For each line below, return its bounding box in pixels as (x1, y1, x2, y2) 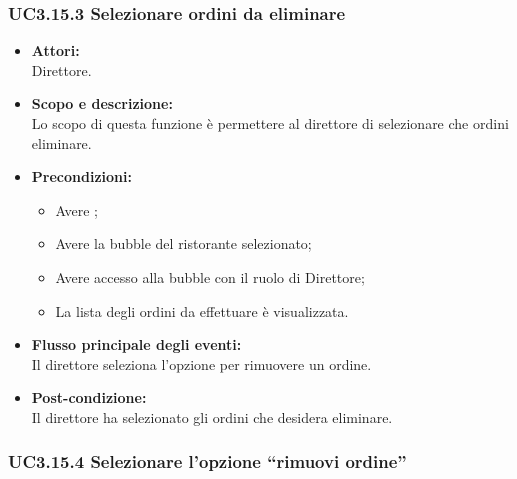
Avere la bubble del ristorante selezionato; (55, 233, 312, 254)
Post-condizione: (31, 387, 147, 408)
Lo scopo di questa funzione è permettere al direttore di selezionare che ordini (31, 113, 509, 133)
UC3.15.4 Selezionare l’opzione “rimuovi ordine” (8, 449, 407, 474)
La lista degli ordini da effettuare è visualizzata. (55, 300, 349, 321)
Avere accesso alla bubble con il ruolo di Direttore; (55, 266, 365, 287)
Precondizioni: (31, 166, 132, 187)
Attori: (31, 40, 80, 61)
